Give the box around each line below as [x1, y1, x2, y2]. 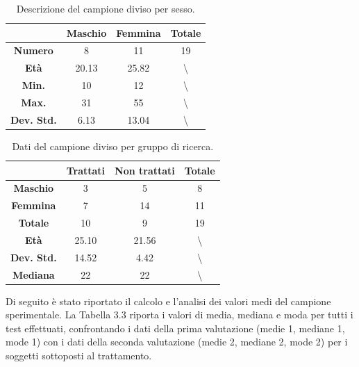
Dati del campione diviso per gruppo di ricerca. [12, 138, 214, 153]
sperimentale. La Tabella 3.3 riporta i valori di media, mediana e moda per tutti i [6, 307, 353, 322]
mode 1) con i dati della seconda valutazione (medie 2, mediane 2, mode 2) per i [6, 334, 348, 349]
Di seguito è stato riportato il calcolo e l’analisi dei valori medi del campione [6, 293, 331, 308]
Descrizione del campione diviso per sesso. [16, 1, 195, 15]
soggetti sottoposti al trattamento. [6, 348, 152, 363]
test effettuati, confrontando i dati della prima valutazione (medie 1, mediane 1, [6, 320, 345, 335]
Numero [13, 43, 53, 58]
